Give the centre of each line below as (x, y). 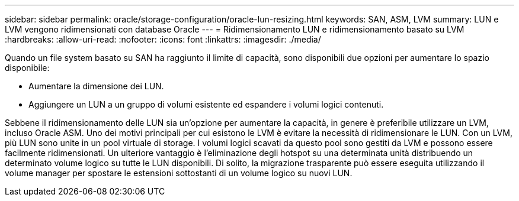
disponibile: (27, 68)
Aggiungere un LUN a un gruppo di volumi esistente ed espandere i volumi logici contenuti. (206, 104)
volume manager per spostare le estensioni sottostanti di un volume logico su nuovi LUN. (179, 173)
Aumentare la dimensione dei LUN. (96, 86)
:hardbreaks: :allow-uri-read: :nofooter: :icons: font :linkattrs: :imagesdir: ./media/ (163, 39)
